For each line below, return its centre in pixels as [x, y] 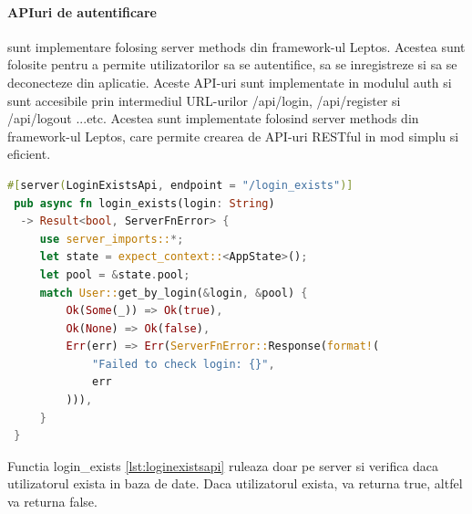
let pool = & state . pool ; [115, 274]
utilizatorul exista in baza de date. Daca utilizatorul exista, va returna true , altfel [235, 483]
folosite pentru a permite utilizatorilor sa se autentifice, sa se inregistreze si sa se [232, 64]
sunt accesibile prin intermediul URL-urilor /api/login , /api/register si [204, 100]
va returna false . [52, 502]
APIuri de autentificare [82, 11]
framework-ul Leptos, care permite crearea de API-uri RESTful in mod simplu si [233, 136]
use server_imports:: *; [112, 239]
